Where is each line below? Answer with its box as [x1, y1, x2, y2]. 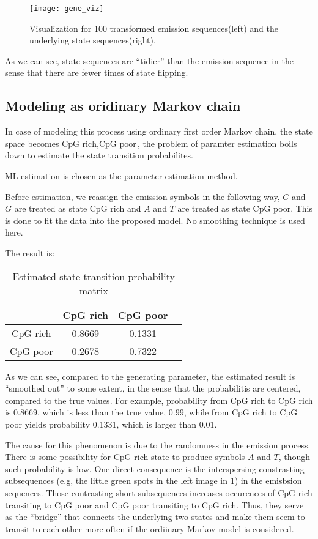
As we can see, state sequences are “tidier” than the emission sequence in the [5, 54, 294, 67]
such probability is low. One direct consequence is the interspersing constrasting [5, 462, 305, 475]
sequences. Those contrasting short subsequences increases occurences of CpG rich [5, 486, 312, 499]
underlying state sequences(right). [29, 34, 156, 46]
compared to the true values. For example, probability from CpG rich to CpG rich [5, 393, 313, 406]
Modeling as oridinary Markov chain [5, 96, 241, 115]
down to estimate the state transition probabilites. [5, 149, 193, 162]
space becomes [5, 136, 59, 149]
